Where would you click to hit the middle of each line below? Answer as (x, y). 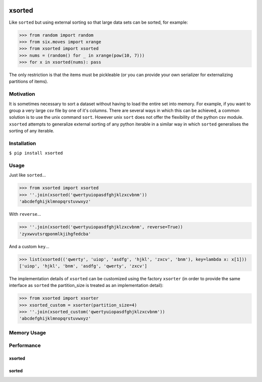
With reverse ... (25, 214)
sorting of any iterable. (32, 131)
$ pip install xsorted (36, 153)
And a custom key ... (29, 246)
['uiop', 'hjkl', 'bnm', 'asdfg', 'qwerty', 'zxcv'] (83, 266)
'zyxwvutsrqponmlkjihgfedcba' (55, 234)
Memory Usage (27, 333)
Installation (23, 143)
